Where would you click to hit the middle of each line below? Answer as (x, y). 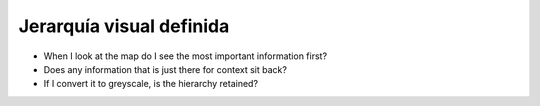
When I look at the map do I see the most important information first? (185, 56)
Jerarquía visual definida (124, 26)
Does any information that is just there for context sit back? (165, 69)
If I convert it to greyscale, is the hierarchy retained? (151, 84)
